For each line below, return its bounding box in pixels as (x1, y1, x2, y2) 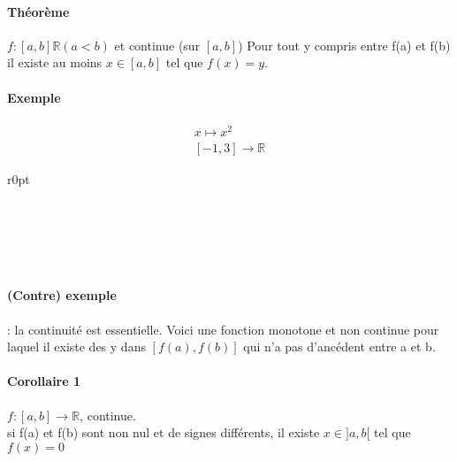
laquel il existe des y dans (7, 337, 146, 356)
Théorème (7, 2, 70, 20)
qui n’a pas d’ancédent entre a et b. (243, 337, 436, 356)
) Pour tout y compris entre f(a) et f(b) (238, 35, 451, 54)
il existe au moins (7, 53, 103, 72)
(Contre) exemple (7, 286, 117, 304)
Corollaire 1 (7, 372, 81, 390)
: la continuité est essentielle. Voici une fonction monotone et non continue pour (7, 320, 439, 338)
